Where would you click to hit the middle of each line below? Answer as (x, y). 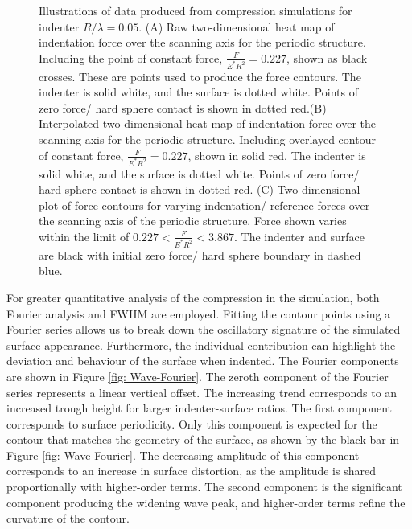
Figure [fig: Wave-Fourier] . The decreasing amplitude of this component (183, 455)
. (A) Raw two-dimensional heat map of (237, 26)
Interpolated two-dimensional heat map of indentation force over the (208, 123)
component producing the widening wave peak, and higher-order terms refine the (206, 502)
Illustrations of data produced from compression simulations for (196, 10)
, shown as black (327, 57)
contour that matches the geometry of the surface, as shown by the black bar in (203, 439)
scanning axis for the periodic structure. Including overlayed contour (207, 139)
